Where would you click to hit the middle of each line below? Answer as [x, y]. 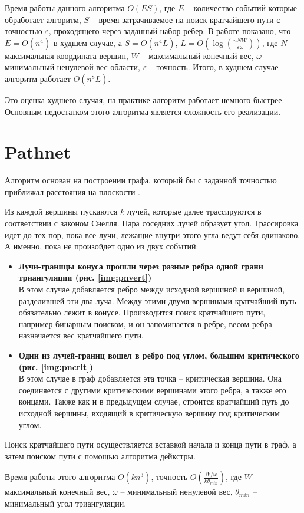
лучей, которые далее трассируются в [194, 211]
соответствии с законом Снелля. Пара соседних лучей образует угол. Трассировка [152, 223]
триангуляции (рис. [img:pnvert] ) [85, 277]
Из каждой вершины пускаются [61, 211]
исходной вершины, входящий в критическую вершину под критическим [149, 412]
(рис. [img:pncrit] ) [56, 366]
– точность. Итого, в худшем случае [214, 67]
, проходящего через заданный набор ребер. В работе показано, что [170, 31]
